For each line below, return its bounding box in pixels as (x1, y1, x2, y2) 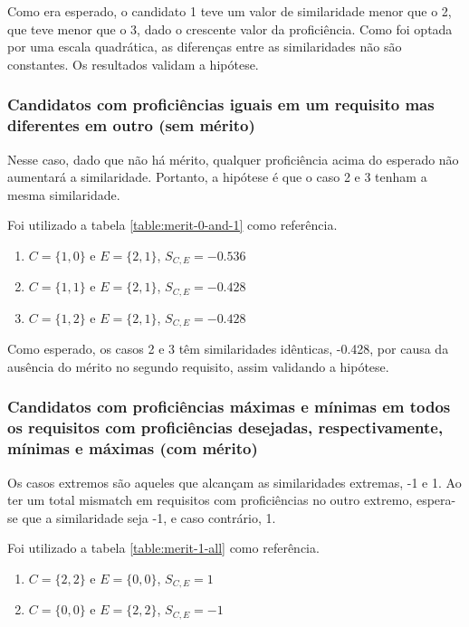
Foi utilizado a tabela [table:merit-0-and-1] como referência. (7, 215, 338, 234)
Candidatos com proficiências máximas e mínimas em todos (7, 395, 451, 418)
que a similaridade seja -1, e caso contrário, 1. (22, 508, 276, 527)
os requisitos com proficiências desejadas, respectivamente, (7, 416, 444, 439)
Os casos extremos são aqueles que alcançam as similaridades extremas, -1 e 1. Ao (7, 472, 462, 491)
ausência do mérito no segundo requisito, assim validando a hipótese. (7, 356, 389, 375)
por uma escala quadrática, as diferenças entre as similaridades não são (7, 37, 402, 56)
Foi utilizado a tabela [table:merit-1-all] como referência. (7, 538, 320, 557)
